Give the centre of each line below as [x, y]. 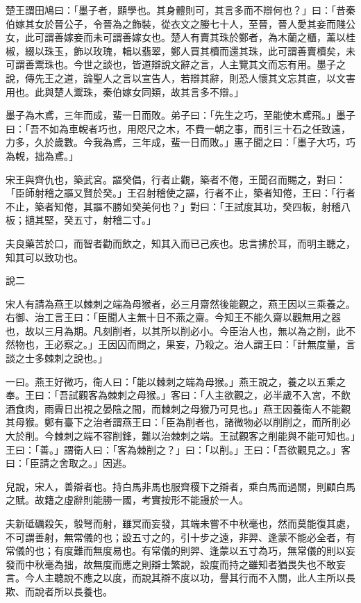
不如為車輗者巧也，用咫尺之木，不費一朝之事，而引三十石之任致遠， [195, 128]
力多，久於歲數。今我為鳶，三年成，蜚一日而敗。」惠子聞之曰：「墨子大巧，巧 [180, 142]
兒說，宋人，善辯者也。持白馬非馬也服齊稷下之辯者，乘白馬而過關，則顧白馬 [180, 486]
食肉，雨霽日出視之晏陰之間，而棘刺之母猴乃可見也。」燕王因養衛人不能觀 [183, 408]
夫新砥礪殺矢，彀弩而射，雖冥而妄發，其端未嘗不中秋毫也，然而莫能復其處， [180, 523]
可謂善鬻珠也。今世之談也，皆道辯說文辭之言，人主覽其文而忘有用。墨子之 [176, 64]
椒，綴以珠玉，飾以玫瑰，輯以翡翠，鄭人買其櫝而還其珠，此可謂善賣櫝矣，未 [180, 50]
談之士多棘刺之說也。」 [57, 358]
